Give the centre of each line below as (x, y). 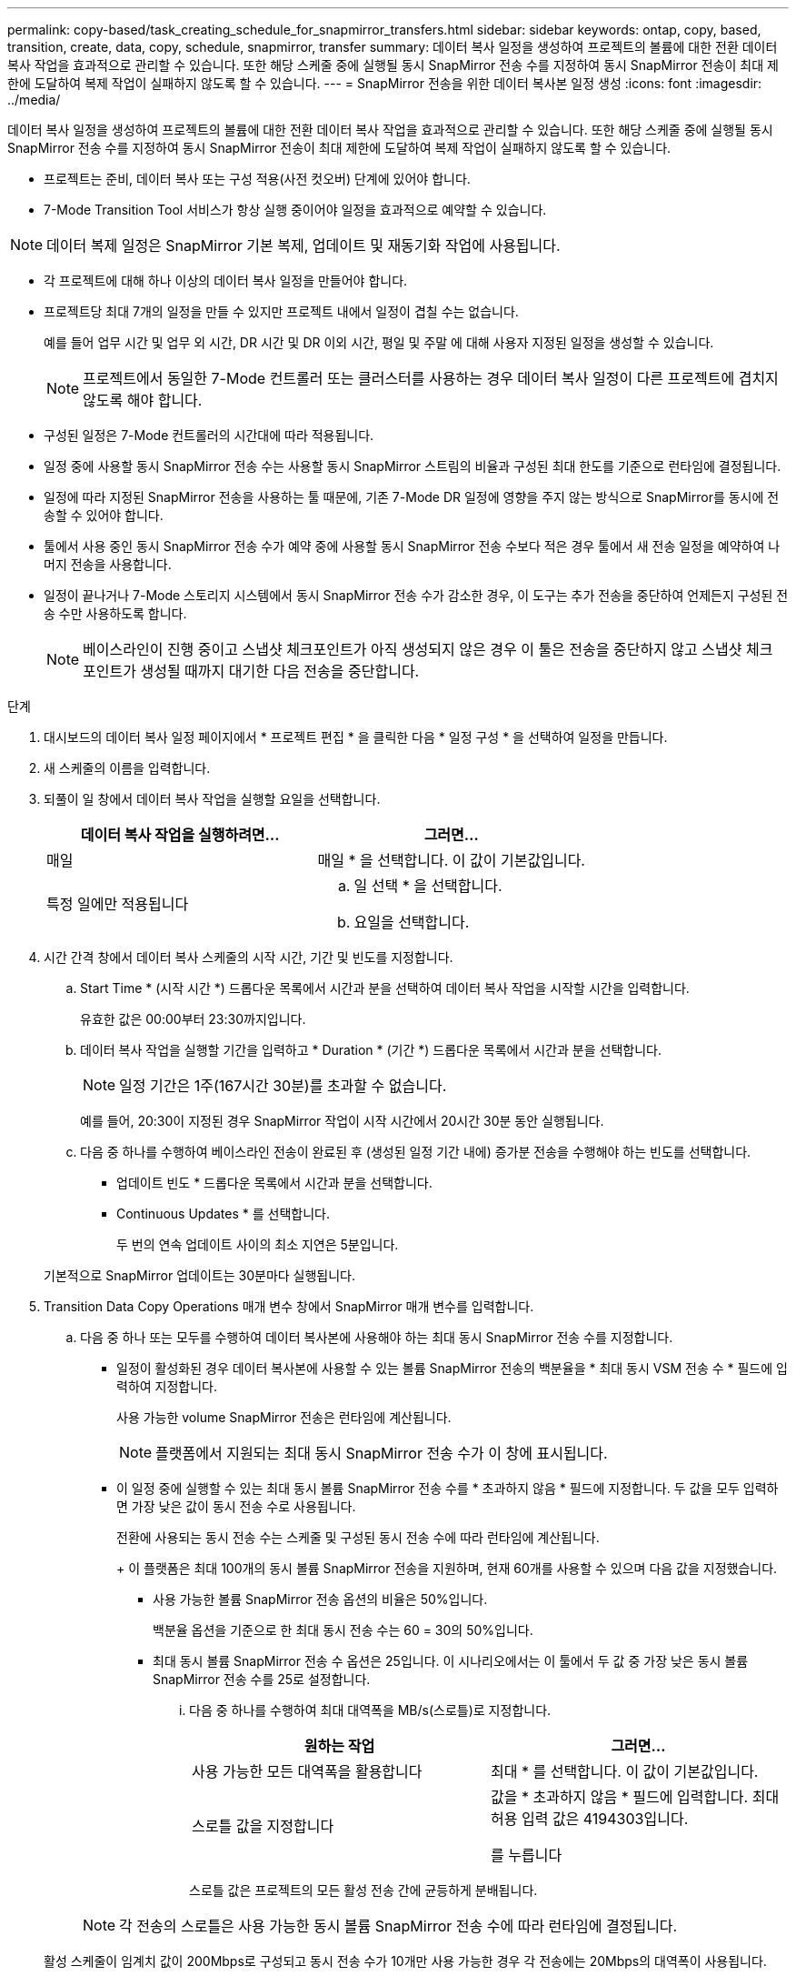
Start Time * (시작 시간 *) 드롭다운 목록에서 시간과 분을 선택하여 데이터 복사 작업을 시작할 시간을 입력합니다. (385, 988)
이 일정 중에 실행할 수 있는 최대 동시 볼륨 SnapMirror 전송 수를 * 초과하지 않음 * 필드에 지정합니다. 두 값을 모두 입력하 (448, 1488)
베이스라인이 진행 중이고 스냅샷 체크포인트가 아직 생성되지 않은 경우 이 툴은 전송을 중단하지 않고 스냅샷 (413, 649)
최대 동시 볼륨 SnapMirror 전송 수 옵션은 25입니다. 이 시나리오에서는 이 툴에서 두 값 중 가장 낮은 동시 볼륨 (451, 1661)
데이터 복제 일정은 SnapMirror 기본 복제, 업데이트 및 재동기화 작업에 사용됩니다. (303, 246)
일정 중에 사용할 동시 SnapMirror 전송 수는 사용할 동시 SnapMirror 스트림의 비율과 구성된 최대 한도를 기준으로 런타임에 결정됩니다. (413, 466)
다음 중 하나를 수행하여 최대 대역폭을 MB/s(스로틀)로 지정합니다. (370, 1710)
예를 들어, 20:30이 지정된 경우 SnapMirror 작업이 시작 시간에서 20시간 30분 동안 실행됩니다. (342, 1121)
